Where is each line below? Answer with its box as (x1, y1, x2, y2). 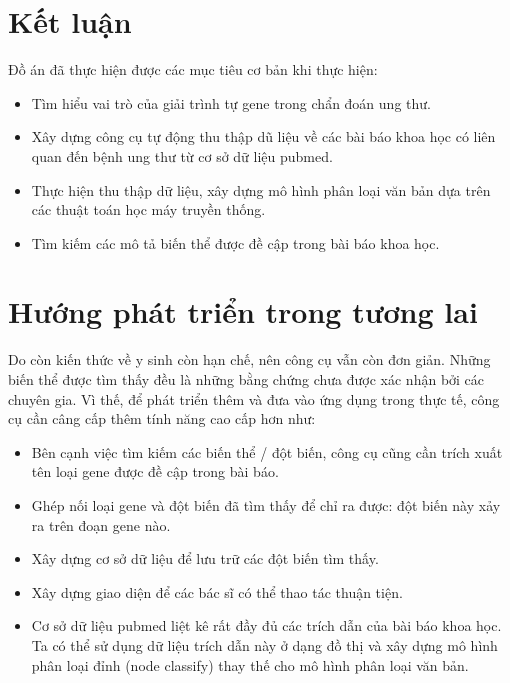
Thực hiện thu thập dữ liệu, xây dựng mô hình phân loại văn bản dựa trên (31, 179, 491, 200)
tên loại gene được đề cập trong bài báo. (31, 461, 279, 482)
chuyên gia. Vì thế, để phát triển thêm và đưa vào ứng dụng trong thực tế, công (8, 388, 500, 409)
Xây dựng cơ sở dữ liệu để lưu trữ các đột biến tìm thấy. (31, 548, 379, 569)
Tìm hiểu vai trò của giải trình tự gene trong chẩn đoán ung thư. (31, 92, 431, 113)
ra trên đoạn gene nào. (31, 514, 171, 535)
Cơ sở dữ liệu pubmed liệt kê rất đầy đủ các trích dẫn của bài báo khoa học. (31, 615, 502, 636)
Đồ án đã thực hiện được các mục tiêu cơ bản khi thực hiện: (8, 59, 378, 80)
